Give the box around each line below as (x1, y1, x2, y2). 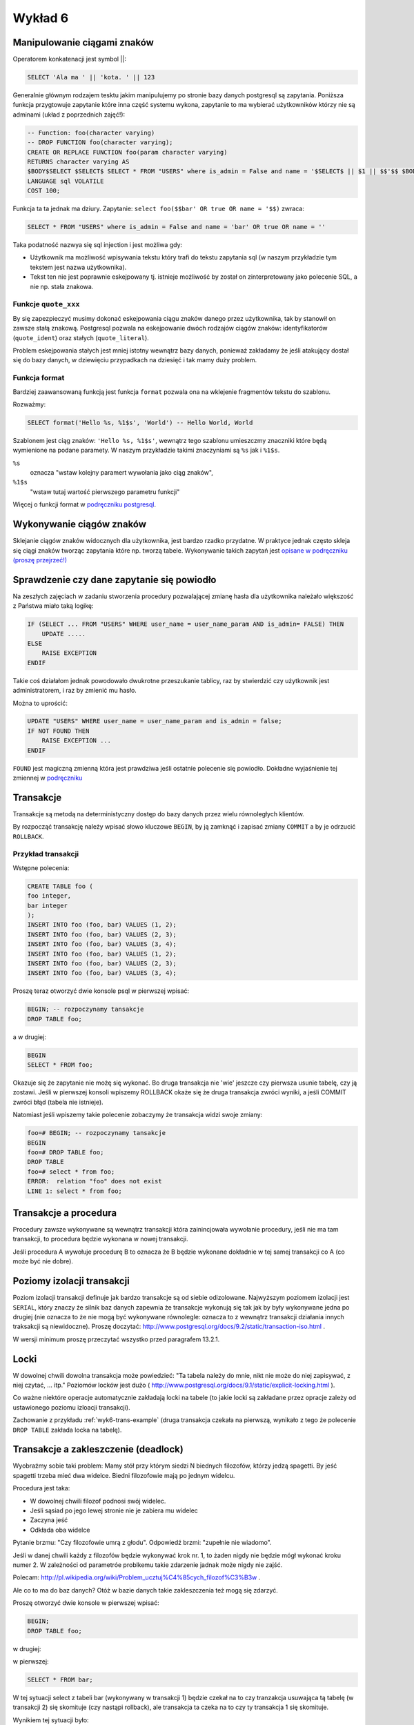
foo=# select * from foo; (27, 1167, 115, 1176)
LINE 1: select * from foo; (27, 1187, 122, 1195)
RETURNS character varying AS (27, 157, 130, 166)
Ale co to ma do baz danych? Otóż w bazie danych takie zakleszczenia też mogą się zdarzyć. (12, 1586, 279, 1594)
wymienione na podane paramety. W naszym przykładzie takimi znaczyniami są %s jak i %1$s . (12, 446, 280, 455)
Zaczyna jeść (30, 1516, 68, 1524)
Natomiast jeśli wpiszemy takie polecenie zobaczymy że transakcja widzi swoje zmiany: (12, 1111, 263, 1119)
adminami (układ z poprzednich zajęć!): (12, 110, 126, 119)
